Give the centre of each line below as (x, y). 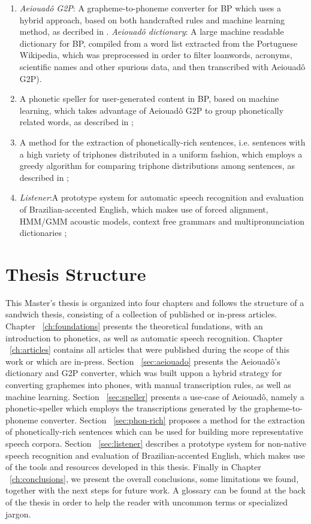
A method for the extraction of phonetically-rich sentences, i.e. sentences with (162, 142)
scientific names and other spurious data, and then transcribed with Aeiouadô (162, 66)
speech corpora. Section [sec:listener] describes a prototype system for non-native (156, 443)
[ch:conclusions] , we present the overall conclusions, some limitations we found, (154, 478)
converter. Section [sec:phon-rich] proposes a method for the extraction (173, 419)
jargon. (18, 514)
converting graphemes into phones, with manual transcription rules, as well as (148, 384)
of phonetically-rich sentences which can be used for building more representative (154, 431)
